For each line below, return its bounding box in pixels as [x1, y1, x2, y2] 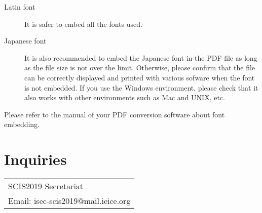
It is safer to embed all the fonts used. [24, 18, 142, 29]
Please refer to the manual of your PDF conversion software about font [4, 109, 225, 119]
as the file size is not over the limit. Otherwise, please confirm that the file [24, 62, 255, 73]
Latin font [4, 2, 35, 12]
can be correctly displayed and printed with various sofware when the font [24, 72, 255, 82]
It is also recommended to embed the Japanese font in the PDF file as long [24, 52, 257, 63]
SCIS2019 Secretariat [8, 180, 84, 192]
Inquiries [4, 149, 67, 169]
